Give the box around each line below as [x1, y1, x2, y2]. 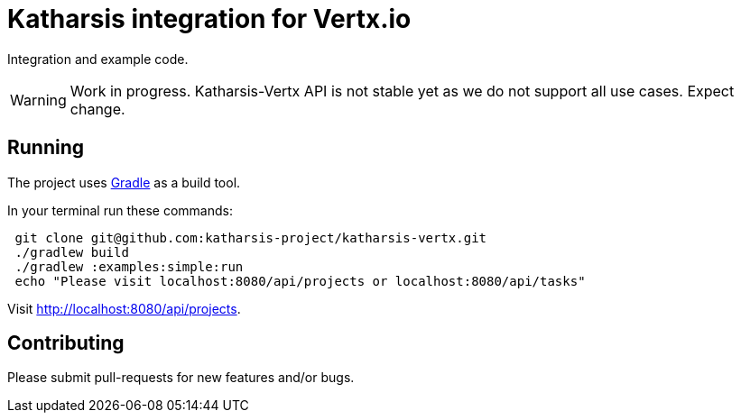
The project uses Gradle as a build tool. [7, 174, 241, 190]
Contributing [7, 332, 125, 355]
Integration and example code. [7, 50, 189, 67]
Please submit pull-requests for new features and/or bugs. [7, 370, 355, 386]
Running [7, 136, 85, 160]
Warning [10, 90, 67, 109]
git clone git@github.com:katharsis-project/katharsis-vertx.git [14, 230, 487, 245]
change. [69, 99, 125, 118]
